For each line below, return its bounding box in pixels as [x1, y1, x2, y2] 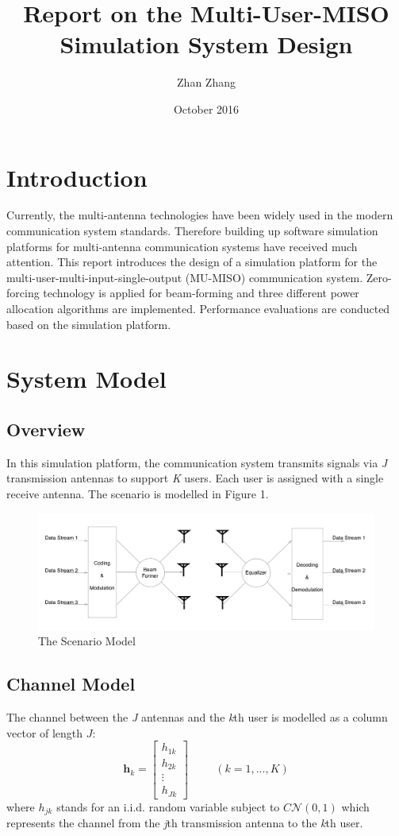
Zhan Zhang [177, 74, 236, 91]
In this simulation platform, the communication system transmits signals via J [6, 454, 388, 470]
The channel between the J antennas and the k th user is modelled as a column [6, 708, 388, 725]
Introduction [6, 161, 148, 193]
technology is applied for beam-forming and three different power [43, 284, 359, 301]
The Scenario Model [38, 633, 136, 649]
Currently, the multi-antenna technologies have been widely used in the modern [6, 207, 393, 223]
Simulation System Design [59, 28, 353, 60]
